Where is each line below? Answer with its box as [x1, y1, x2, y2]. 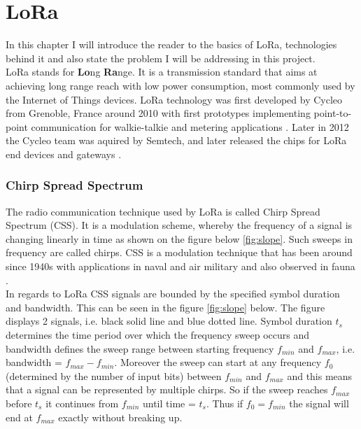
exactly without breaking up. [58, 409, 183, 424]
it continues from [45, 396, 119, 410]
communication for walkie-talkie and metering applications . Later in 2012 [31, 119, 349, 134]
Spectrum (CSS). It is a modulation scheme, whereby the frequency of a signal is [6, 218, 353, 232]
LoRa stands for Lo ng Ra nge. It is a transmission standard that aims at [6, 64, 318, 79]
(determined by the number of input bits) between [6, 368, 222, 383]
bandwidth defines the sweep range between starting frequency [6, 341, 274, 356]
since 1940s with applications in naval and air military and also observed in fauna [6, 259, 355, 274]
